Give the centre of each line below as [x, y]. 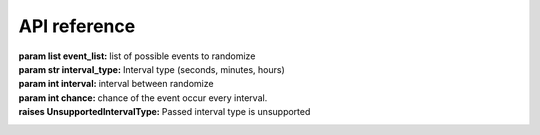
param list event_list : [63, 56]
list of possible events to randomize [182, 56]
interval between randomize [156, 84]
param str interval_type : [70, 69]
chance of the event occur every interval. [182, 97]
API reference [77, 26]
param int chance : [57, 97]
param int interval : [57, 84]
